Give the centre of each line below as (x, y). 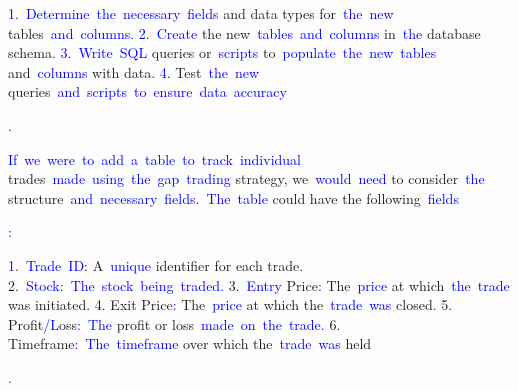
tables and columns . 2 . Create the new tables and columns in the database (244, 32)
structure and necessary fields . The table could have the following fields (233, 197)
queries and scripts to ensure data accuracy (147, 91)
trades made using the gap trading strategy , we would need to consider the (246, 178)
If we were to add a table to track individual (155, 158)
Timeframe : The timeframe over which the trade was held (190, 343)
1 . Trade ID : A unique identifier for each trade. (156, 264)
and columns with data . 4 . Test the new (134, 71)
